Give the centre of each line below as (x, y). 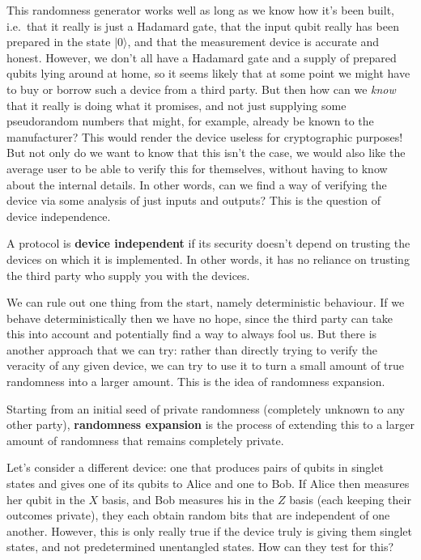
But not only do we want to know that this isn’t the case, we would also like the (206, 153)
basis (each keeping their (350, 499)
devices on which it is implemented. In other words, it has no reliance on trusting (208, 259)
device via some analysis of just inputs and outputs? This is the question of (193, 200)
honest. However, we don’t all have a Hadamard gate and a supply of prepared (202, 57)
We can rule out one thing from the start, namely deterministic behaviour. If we (206, 302)
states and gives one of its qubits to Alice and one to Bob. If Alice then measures (208, 484)
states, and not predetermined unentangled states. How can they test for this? (200, 547)
